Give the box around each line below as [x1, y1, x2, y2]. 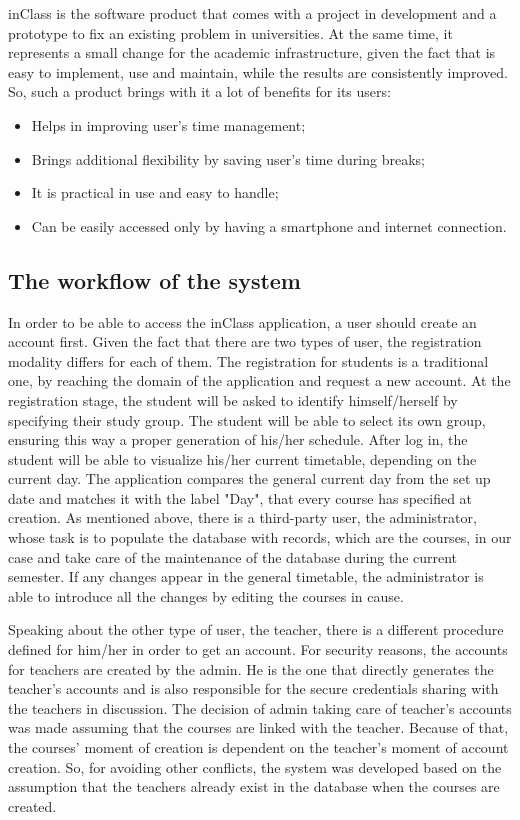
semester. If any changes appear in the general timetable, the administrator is [8, 566, 484, 587]
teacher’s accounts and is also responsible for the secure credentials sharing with [8, 678, 499, 699]
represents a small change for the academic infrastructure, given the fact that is [8, 42, 496, 63]
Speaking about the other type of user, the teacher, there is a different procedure [8, 619, 504, 640]
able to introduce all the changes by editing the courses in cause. [8, 585, 404, 606]
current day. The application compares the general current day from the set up [8, 468, 491, 489]
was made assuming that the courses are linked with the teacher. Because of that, [8, 717, 509, 738]
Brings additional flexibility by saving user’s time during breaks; [31, 148, 425, 169]
